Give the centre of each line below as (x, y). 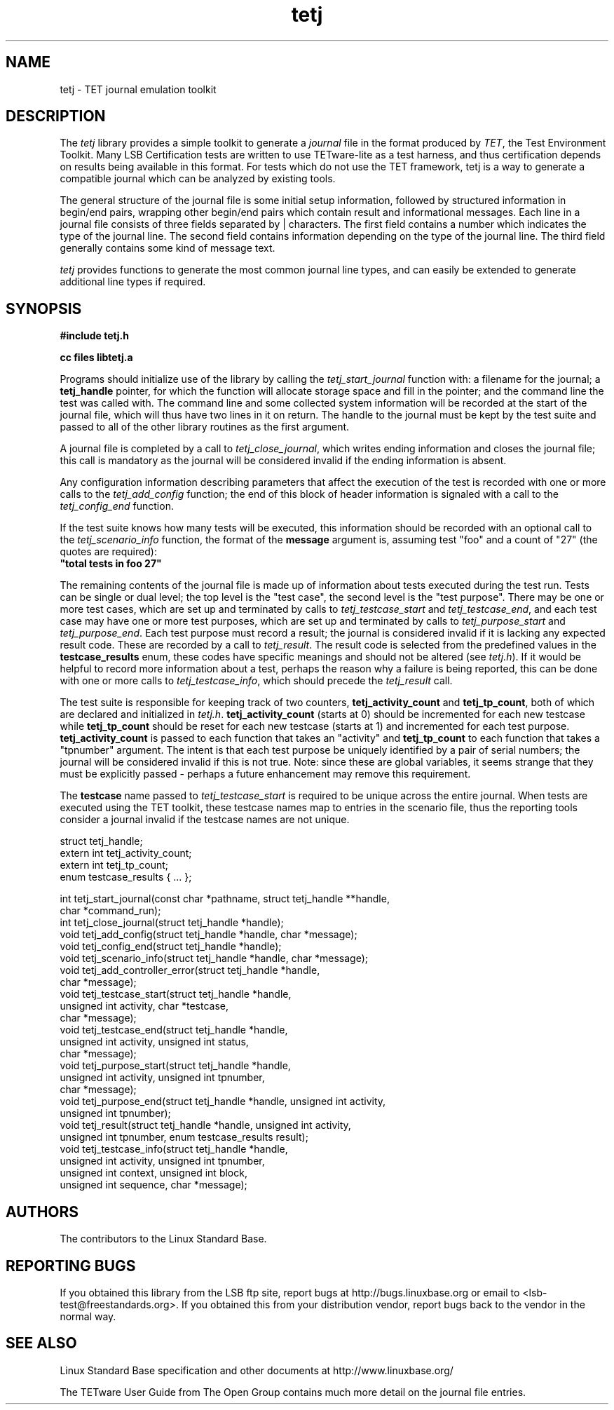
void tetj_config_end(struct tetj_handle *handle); (171, 947)
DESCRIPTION (56, 116)
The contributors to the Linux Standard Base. (163, 1239)
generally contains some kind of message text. (168, 248)
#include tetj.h (94, 336)
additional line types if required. (133, 282)
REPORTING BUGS (71, 1266)
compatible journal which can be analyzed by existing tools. (198, 179)
